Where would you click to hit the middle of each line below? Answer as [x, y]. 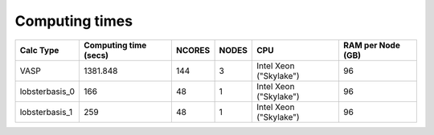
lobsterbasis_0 [47, 91]
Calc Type [39, 50]
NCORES [193, 50]
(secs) [96, 55]
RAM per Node [372, 45]
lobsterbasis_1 [46, 112]
